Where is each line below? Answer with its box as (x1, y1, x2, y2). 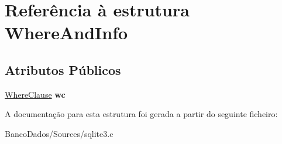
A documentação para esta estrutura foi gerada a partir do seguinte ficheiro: (5, 108, 278, 120)
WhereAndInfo (5, 20, 128, 44)
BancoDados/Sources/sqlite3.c (5, 127, 114, 139)
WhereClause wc (5, 88, 66, 100)
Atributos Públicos (5, 60, 121, 78)
